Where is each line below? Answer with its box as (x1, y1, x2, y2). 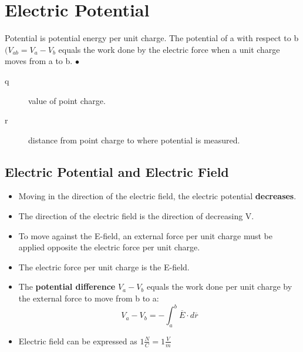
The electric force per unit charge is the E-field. (18, 260, 190, 273)
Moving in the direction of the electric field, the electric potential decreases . (18, 190, 297, 202)
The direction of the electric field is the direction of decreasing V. (18, 210, 254, 222)
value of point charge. (28, 94, 106, 106)
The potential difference (18, 280, 116, 293)
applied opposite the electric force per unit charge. (18, 241, 200, 253)
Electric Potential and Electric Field (5, 162, 229, 180)
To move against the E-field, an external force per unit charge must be (18, 229, 272, 242)
